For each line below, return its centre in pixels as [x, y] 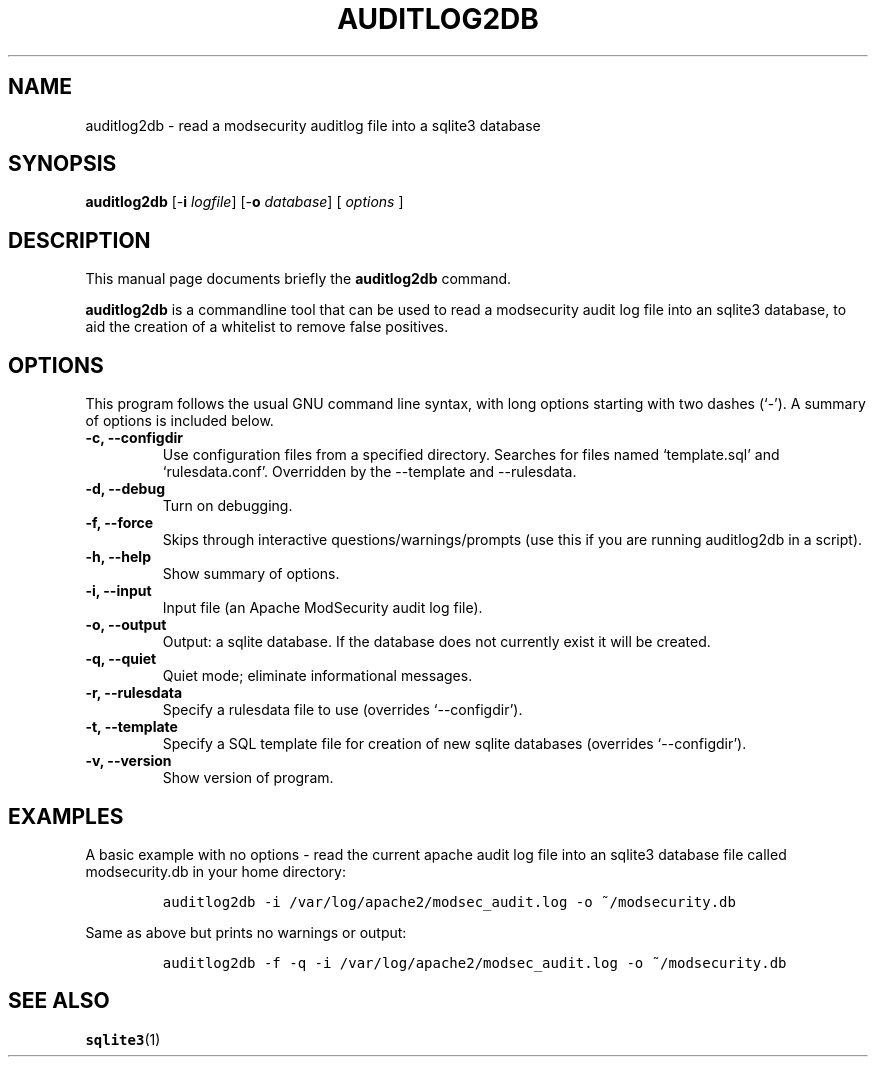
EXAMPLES [66, 816]
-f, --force [119, 523]
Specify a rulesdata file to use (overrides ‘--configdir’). [342, 710]
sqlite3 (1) [123, 1039]
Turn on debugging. [227, 506]
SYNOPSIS [62, 164]
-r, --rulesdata [134, 693]
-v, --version [128, 761]
